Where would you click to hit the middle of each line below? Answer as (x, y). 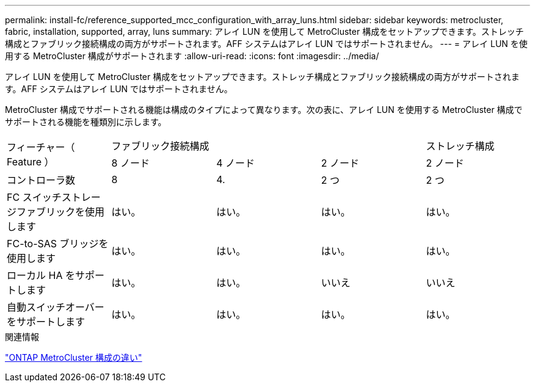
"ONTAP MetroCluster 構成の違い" (74, 357)
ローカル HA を (41, 275)
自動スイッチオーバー (56, 307)
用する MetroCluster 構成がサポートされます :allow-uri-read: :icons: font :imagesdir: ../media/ (192, 56)
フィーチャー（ (41, 147)
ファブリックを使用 (61, 212)
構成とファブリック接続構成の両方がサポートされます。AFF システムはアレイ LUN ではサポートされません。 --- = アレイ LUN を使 (266, 44)
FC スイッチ (34, 197)
